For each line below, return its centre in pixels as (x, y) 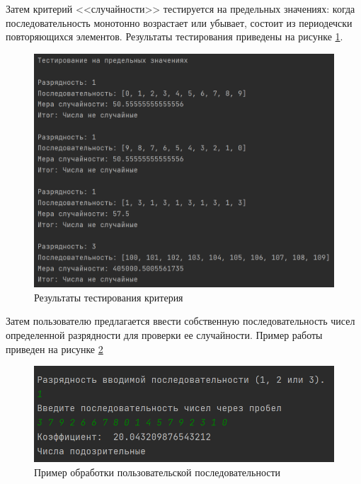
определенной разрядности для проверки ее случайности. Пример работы (164, 334)
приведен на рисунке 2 (55, 348)
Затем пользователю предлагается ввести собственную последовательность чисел (180, 321)
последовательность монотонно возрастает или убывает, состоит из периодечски (179, 22)
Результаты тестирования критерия (109, 297)
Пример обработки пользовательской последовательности (157, 472)
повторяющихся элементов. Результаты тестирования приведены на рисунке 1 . (174, 36)
